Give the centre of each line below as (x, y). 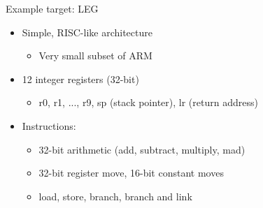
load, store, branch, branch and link (115, 196)
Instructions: (49, 125)
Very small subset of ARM (95, 55)
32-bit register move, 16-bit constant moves (131, 173)
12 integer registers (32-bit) (80, 79)
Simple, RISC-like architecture (87, 32)
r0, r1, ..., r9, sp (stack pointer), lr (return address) (148, 102)
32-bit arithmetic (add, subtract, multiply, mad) (142, 149)
